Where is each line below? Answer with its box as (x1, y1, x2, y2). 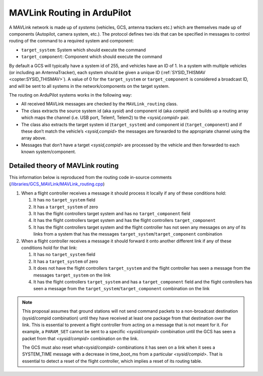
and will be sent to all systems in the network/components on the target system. (9, 83, 170, 89)
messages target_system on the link (33, 272, 111, 278)
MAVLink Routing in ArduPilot (9, 7, 131, 18)
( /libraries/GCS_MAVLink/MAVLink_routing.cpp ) (9, 181, 105, 187)
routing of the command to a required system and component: (9, 38, 134, 44)
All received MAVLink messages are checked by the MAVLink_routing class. (21, 101, 178, 107)
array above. (21, 135, 47, 141)
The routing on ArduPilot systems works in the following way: (9, 92, 132, 98)
